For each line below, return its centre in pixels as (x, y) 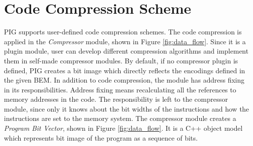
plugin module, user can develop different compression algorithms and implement (126, 51)
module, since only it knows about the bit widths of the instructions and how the (126, 108)
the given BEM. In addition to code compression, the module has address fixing (124, 80)
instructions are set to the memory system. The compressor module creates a (120, 118)
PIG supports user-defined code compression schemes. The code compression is (123, 32)
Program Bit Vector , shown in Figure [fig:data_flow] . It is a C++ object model (123, 128)
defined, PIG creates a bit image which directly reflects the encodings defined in (125, 70)
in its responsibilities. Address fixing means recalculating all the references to (120, 89)
